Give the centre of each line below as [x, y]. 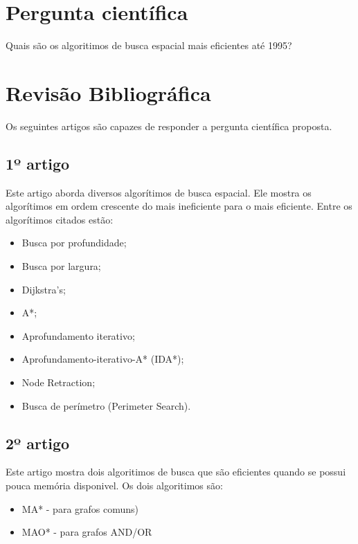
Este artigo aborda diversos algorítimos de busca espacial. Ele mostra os [159, 192]
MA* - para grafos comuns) [80, 508]
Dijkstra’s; [44, 289]
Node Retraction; [59, 382]
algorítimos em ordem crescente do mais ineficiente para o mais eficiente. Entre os [179, 206]
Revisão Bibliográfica [108, 92]
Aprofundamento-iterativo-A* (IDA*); [103, 359]
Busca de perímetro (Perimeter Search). [106, 405]
